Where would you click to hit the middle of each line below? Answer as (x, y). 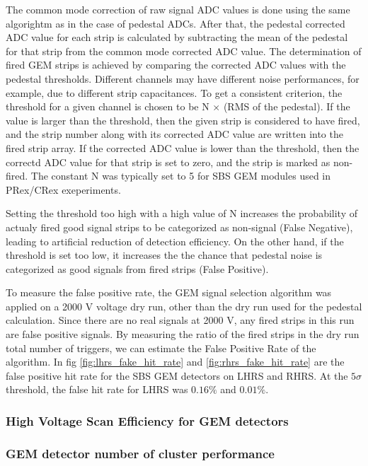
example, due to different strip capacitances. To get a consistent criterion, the (174, 92)
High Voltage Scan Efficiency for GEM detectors (147, 420)
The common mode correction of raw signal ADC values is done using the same (178, 9)
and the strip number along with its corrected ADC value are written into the (174, 134)
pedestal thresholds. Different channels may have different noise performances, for (183, 78)
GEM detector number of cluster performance (140, 453)
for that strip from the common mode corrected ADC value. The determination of (184, 51)
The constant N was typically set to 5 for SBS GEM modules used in (181, 176)
